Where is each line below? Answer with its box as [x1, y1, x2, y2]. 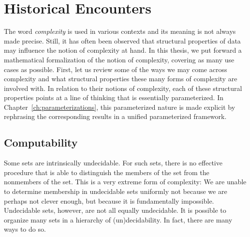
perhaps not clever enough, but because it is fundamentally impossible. [4, 195, 214, 206]
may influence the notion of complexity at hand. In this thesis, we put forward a [4, 45, 242, 55]
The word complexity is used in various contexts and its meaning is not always [4, 26, 236, 36]
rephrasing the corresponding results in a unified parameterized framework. [4, 111, 227, 121]
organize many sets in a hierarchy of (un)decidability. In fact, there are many [4, 214, 233, 224]
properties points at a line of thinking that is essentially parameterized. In [4, 92, 224, 103]
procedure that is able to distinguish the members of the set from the [4, 167, 209, 177]
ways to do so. [4, 224, 46, 234]
